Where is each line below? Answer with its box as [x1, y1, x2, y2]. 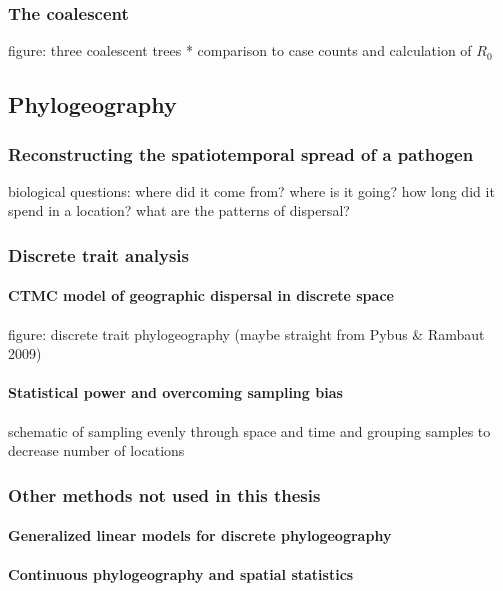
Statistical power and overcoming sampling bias [8, 382, 343, 403]
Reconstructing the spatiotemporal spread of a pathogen [8, 141, 474, 166]
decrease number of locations [8, 440, 185, 461]
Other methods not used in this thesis [8, 482, 321, 507]
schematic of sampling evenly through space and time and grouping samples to [8, 420, 491, 441]
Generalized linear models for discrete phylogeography [8, 525, 392, 546]
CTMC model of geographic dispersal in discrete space [8, 285, 394, 306]
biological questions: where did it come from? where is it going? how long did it [8, 180, 495, 201]
